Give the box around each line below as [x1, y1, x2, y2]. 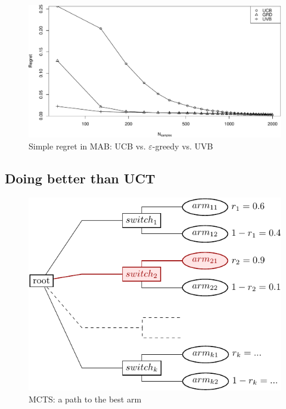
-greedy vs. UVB [152, 139, 213, 152]
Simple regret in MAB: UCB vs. [29, 139, 146, 152]
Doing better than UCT [5, 168, 156, 187]
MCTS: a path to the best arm [29, 392, 142, 405]
